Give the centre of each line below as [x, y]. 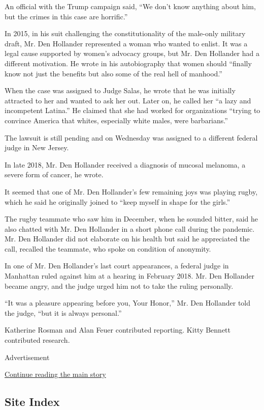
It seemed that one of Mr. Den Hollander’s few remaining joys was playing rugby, [131, 191]
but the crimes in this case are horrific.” [66, 16]
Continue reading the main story [55, 374]
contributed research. [37, 340]
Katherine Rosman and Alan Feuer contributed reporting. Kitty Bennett [118, 330]
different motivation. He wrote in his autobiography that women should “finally [128, 63]
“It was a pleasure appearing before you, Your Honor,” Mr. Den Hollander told [128, 303]
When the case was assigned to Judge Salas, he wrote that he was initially [120, 90]
